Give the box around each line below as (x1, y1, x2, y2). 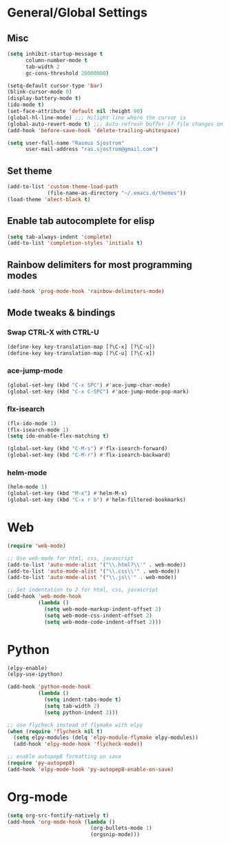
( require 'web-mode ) (7, 542, 67, 549)
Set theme (7, 165, 52, 176)
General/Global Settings (7, 5, 148, 21)
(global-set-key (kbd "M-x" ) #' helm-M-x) (7, 490, 128, 497)
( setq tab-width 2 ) (43, 702, 100, 709)
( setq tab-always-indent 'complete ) (7, 233, 112, 241)
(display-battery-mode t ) (7, 95, 81, 102)
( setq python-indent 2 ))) (43, 709, 118, 716)
